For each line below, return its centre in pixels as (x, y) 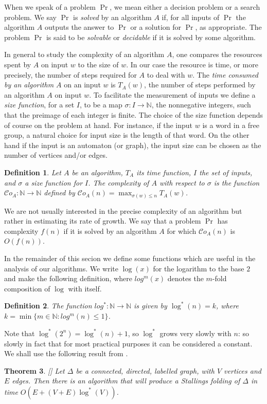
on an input (82, 85)
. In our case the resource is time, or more (192, 64)
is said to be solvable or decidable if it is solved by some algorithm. (151, 37)
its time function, (164, 172)
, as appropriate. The (228, 27)
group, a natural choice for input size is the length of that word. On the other (127, 135)
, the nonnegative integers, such (201, 105)
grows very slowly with (195, 333)
